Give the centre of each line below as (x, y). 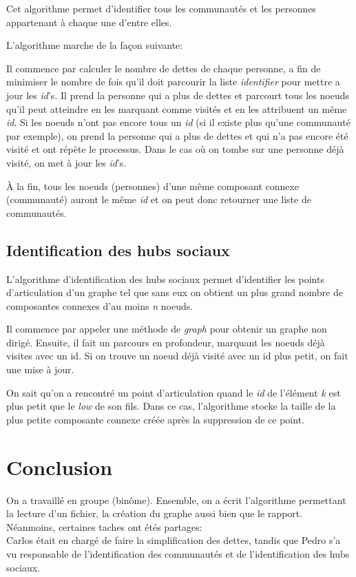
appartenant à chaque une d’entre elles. (89, 22)
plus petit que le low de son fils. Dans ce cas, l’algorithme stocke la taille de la (171, 406)
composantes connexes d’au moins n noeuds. (100, 305)
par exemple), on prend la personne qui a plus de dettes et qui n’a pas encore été (177, 135)
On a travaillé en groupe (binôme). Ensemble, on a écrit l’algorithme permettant (176, 500)
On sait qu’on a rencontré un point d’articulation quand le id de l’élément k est (174, 392)
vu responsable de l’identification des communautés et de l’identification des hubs (178, 553)
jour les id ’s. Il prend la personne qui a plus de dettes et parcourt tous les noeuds (178, 95)
